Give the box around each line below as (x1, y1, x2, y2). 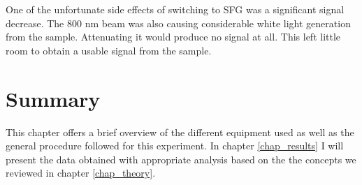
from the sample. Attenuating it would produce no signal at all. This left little (6, 29, 341, 44)
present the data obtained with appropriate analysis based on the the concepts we (6, 151, 356, 166)
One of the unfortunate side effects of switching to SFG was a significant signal (6, 2, 345, 16)
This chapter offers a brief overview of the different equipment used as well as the (6, 124, 354, 139)
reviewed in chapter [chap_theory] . (6, 165, 156, 180)
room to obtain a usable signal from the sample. (6, 43, 212, 57)
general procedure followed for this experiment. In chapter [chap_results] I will (6, 138, 344, 153)
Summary (6, 84, 101, 112)
